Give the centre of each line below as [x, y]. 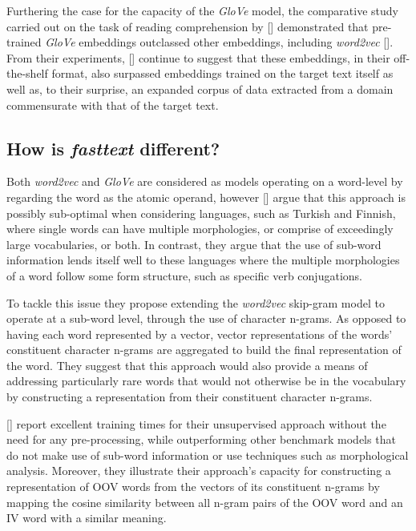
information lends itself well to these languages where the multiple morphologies [203, 260]
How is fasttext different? [113, 148]
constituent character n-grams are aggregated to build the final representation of [204, 350]
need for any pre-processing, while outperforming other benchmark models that [201, 439]
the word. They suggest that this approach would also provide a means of [187, 365]
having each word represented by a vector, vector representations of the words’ [200, 334]
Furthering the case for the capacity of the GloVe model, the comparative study [202, 10]
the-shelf [27, 73]
